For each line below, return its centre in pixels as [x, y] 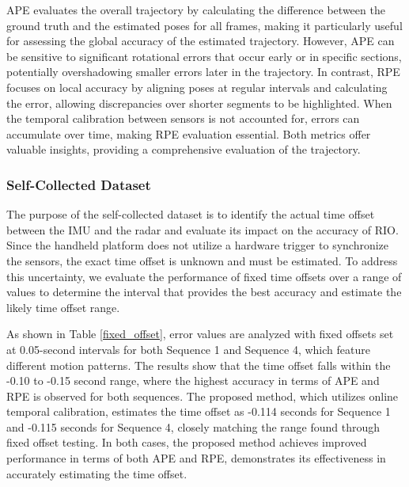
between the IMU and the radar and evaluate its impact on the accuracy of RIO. [203, 229]
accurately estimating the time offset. [97, 473]
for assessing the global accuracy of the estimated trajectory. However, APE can [201, 41]
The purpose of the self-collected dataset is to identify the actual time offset [191, 214]
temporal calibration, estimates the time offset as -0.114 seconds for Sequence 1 [199, 411]
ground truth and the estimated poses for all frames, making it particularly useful [204, 25]
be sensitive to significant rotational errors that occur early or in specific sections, [204, 56]
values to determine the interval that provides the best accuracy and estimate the [204, 292]
